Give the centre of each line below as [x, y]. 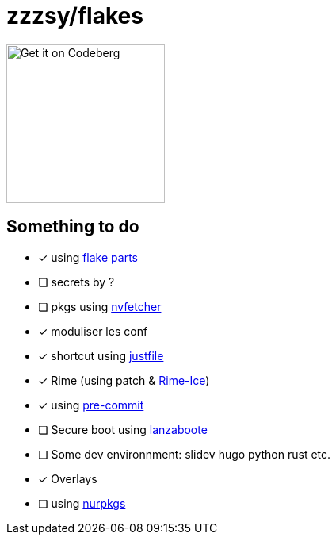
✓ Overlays [68, 478]
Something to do [73, 227]
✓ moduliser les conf [93, 331]
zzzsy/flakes [75, 16]
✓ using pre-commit [91, 405]
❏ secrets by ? [76, 282]
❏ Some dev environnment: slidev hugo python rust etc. [185, 454]
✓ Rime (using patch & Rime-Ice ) [124, 380]
